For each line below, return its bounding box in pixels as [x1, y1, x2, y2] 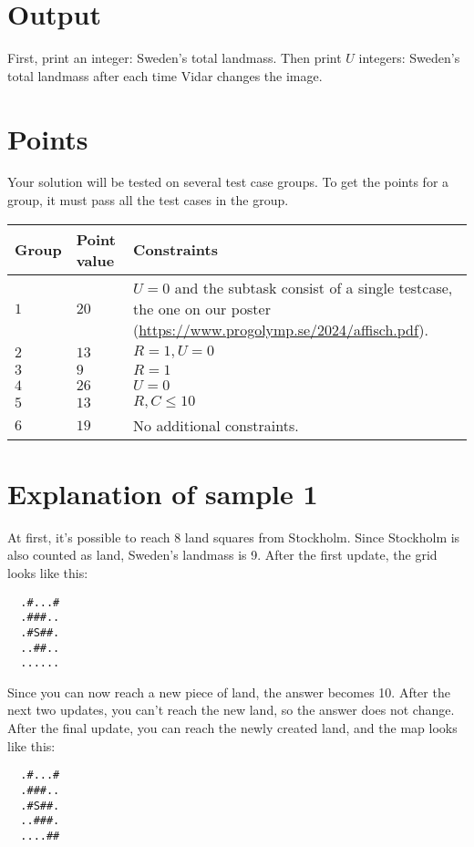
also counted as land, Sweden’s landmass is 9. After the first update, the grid [7, 545, 438, 564]
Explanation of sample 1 [7, 474, 318, 511]
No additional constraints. [133, 414, 299, 436]
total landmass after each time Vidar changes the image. [7, 66, 323, 85]
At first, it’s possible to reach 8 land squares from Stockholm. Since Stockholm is [7, 527, 460, 546]
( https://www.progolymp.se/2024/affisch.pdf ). [133, 318, 429, 340]
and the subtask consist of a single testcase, [174, 276, 453, 298]
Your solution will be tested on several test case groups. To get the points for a [7, 172, 449, 191]
